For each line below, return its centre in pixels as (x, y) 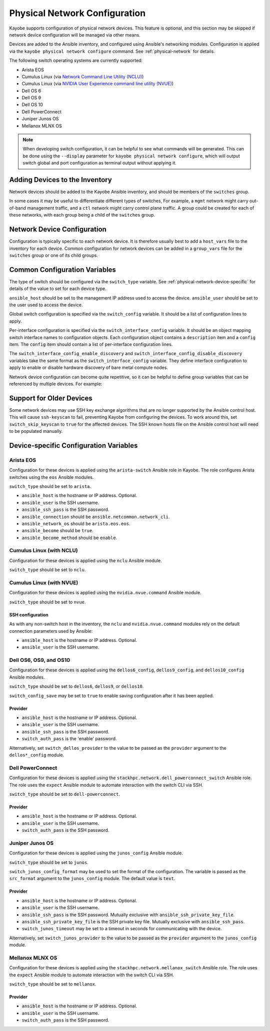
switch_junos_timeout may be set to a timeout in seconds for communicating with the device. (122, 929)
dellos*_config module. (37, 755)
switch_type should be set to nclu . (47, 570)
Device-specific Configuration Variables (73, 446)
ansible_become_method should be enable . (69, 538)
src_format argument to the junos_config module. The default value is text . (92, 879)
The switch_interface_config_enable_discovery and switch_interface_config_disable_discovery (126, 354)
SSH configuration (29, 615)
